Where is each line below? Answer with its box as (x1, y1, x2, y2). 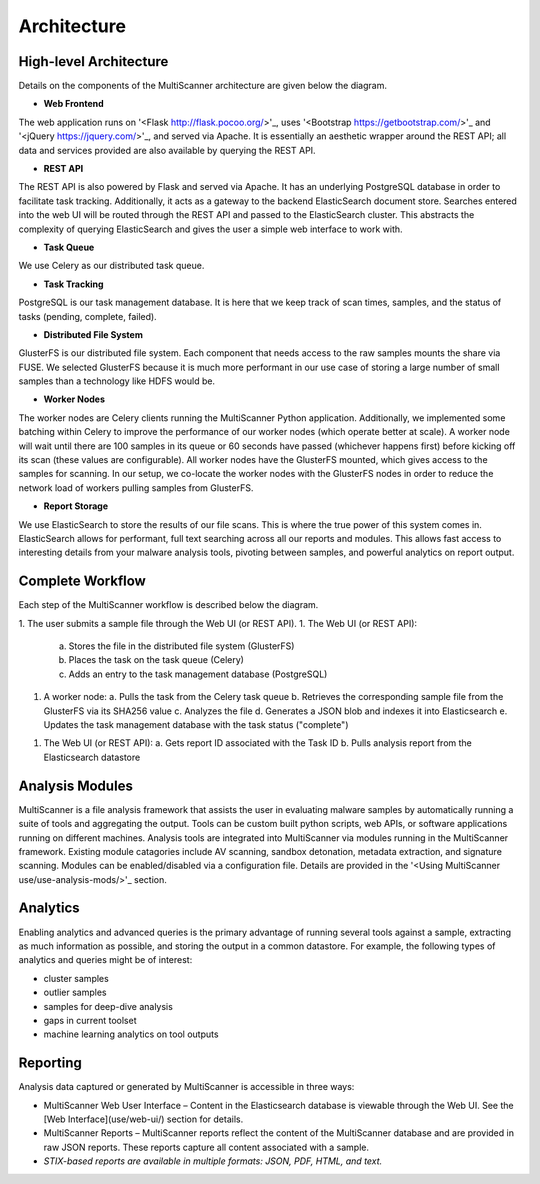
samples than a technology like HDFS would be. (18, 375, 215, 387)
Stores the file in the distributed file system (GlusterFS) (68, 640, 295, 652)
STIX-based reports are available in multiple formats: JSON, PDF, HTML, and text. (43, 1155, 383, 1167)
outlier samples (43, 986, 107, 999)
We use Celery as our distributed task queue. (18, 260, 205, 272)
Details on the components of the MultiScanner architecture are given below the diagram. (18, 80, 387, 92)
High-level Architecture (18, 53, 169, 70)
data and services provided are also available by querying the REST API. (18, 144, 316, 156)
